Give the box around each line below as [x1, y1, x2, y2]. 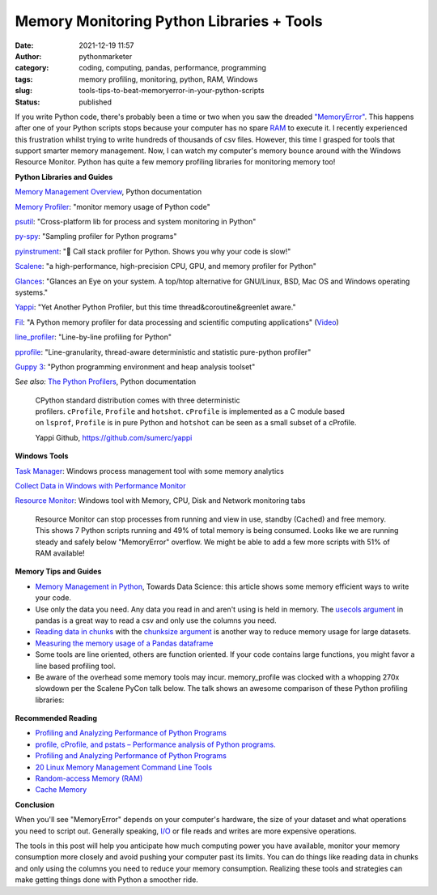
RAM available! [35, 548, 85, 558]
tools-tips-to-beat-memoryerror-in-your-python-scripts [78, 86, 265, 96]
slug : [15, 86, 32, 96]
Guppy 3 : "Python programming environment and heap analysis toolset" [15, 361, 256, 372]
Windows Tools [15, 451, 69, 461]
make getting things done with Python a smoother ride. [15, 875, 198, 884]
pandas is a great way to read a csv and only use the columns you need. [35, 616, 277, 625]
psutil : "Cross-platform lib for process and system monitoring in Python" [15, 217, 257, 227]
